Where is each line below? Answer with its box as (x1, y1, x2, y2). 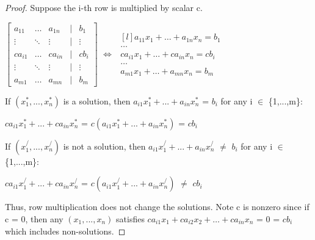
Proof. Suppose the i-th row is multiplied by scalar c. (5, 1, 203, 13)
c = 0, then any (5, 212, 63, 225)
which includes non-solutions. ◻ (5, 224, 126, 237)
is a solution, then (63, 94, 131, 107)
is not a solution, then (63, 139, 146, 152)
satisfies (116, 212, 145, 225)
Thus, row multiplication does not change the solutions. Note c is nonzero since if (5, 200, 310, 213)
